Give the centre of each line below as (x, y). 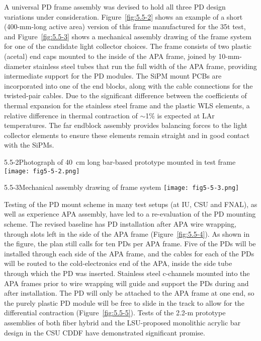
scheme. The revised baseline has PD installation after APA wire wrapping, (120, 224)
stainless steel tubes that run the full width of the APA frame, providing (145, 66)
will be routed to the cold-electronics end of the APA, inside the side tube (118, 263)
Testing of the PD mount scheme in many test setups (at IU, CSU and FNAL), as (131, 204)
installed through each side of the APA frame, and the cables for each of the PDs (129, 253)
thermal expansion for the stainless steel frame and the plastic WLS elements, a (127, 105)
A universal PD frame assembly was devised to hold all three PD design (115, 7)
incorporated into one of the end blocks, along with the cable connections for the (128, 85)
